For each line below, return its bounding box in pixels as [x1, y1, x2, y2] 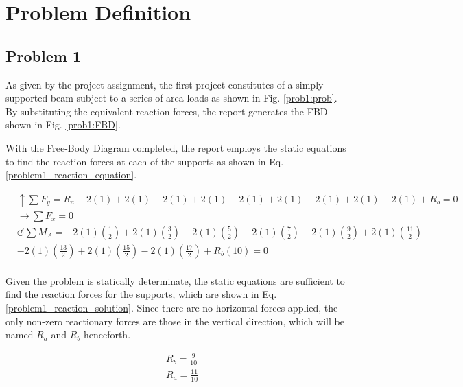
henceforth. [83, 327, 131, 342]
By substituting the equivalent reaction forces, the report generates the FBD [5, 104, 328, 118]
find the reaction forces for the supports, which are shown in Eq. [5, 287, 277, 301]
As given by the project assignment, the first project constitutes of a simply [5, 77, 324, 91]
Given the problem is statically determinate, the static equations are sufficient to [5, 273, 345, 288]
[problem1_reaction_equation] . [5, 167, 137, 182]
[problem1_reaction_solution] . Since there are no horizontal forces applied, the [5, 301, 338, 315]
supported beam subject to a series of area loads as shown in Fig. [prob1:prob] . [5, 91, 337, 105]
